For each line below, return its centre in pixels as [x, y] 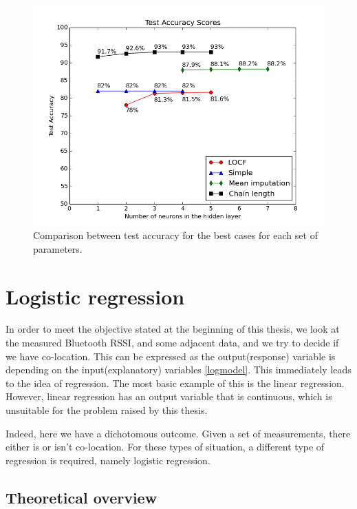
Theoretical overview [82, 497]
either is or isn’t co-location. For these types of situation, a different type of [165, 447]
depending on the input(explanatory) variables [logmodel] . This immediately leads [178, 370]
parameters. [58, 248]
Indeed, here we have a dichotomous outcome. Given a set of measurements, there [178, 433]
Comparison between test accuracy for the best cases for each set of [175, 235]
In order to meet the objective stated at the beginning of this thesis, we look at [173, 329]
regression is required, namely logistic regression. [108, 460]
